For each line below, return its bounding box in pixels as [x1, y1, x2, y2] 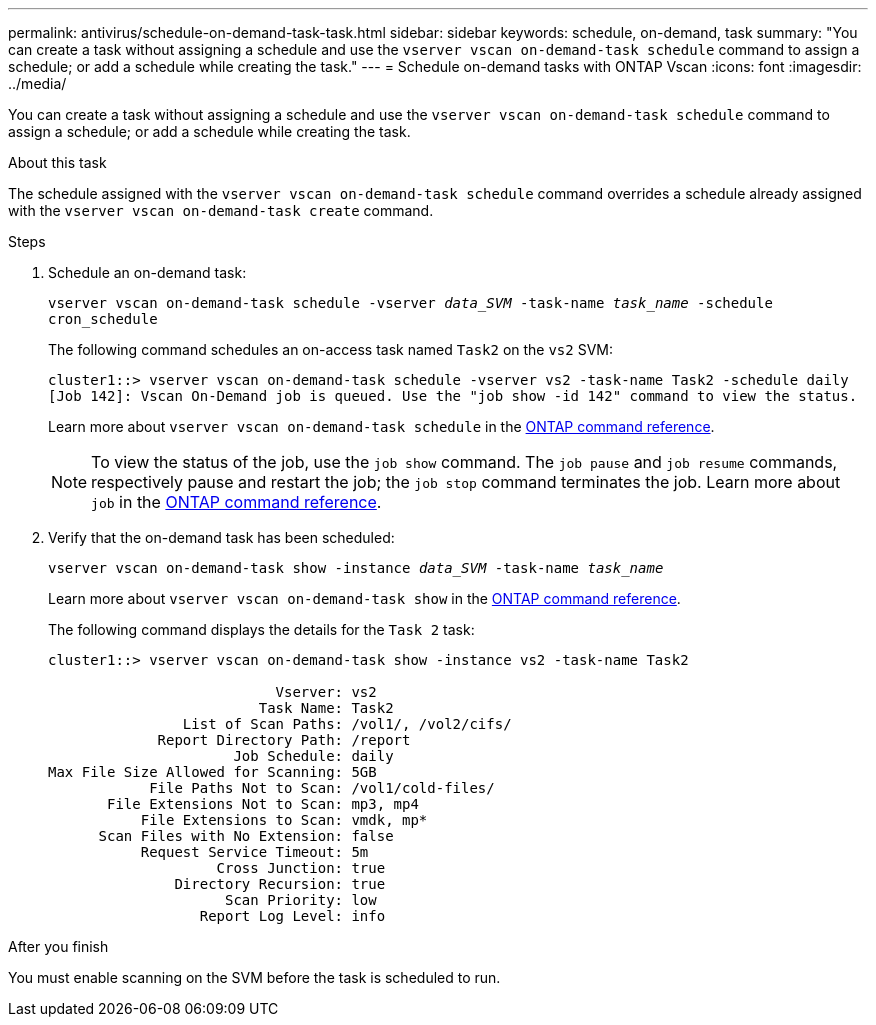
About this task [8, 154, 107, 171]
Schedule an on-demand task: [48, 264, 247, 281]
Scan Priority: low [225, 892, 377, 908]
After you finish [8, 938, 109, 955]
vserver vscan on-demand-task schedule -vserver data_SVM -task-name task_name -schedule [48, 295, 773, 311]
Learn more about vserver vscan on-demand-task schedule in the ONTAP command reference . [48, 418, 715, 435]
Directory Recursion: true [174, 876, 386, 892]
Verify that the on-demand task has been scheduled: [48, 529, 395, 546]
